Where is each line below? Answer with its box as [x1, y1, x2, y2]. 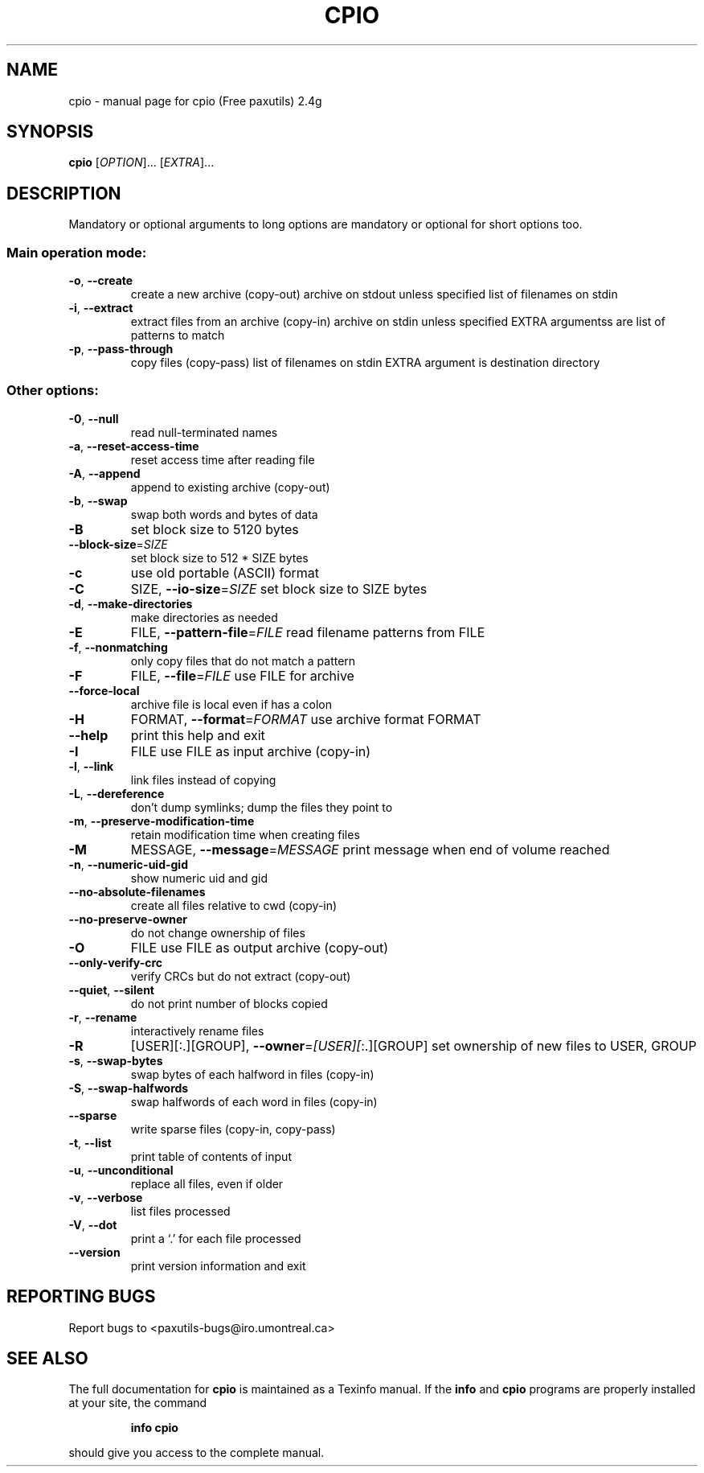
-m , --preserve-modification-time [68, 813, 255, 828]
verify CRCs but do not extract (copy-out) [130, 969, 351, 983]
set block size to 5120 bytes [130, 520, 299, 537]
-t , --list [68, 1135, 112, 1150]
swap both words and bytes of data [130, 507, 318, 521]
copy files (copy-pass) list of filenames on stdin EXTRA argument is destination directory [130, 356, 600, 370]
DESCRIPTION [6, 183, 121, 204]
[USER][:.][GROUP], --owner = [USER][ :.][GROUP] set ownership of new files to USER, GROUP [130, 1037, 697, 1054]
